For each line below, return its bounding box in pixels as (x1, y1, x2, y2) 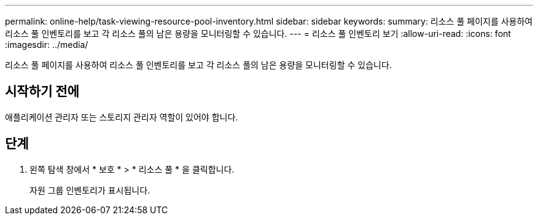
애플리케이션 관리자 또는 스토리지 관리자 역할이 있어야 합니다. (5, 111, 238, 122)
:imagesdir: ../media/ (5, 39, 88, 50)
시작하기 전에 (5, 84, 79, 100)
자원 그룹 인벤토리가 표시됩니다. (29, 184, 150, 195)
